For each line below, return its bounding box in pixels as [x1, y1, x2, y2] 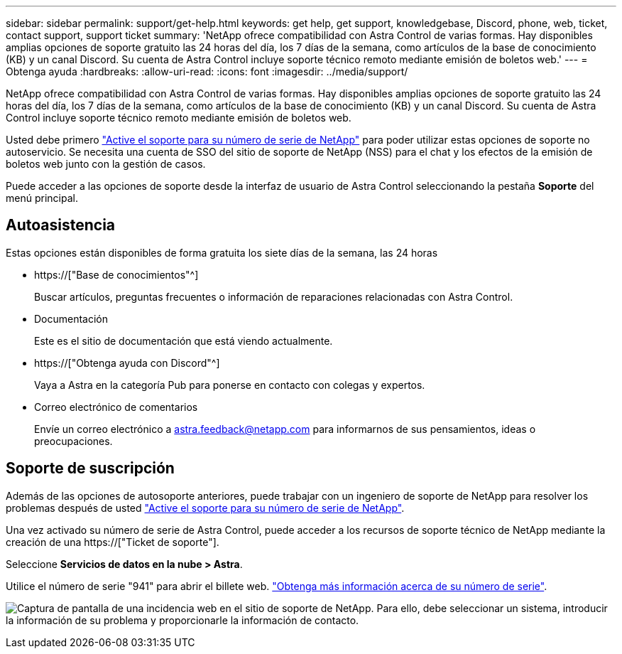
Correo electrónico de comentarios [34, 400, 198, 413]
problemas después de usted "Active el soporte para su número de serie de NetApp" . [6, 501, 405, 514]
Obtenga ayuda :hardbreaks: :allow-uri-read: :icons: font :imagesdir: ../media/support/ [6, 65, 408, 77]
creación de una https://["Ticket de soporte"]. [6, 535, 219, 548]
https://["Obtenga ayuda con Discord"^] [34, 356, 220, 369]
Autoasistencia [6, 216, 116, 235]
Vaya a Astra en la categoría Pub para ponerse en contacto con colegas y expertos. [34, 378, 425, 391]
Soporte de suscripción [6, 459, 175, 478]
